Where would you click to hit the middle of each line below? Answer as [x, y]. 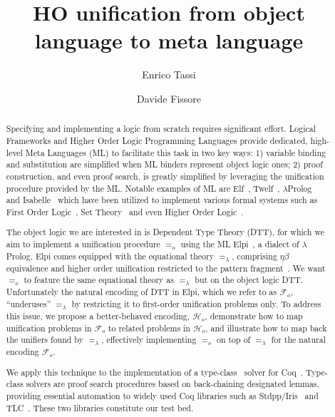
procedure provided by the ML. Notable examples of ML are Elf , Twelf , [143, 188]
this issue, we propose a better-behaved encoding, [98, 315]
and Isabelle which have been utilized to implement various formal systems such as [162, 200]
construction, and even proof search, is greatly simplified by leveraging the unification [165, 176]
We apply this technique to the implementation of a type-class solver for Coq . [154, 372]
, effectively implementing [149, 340]
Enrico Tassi [169, 74]
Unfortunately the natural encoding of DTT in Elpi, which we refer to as [141, 292]
